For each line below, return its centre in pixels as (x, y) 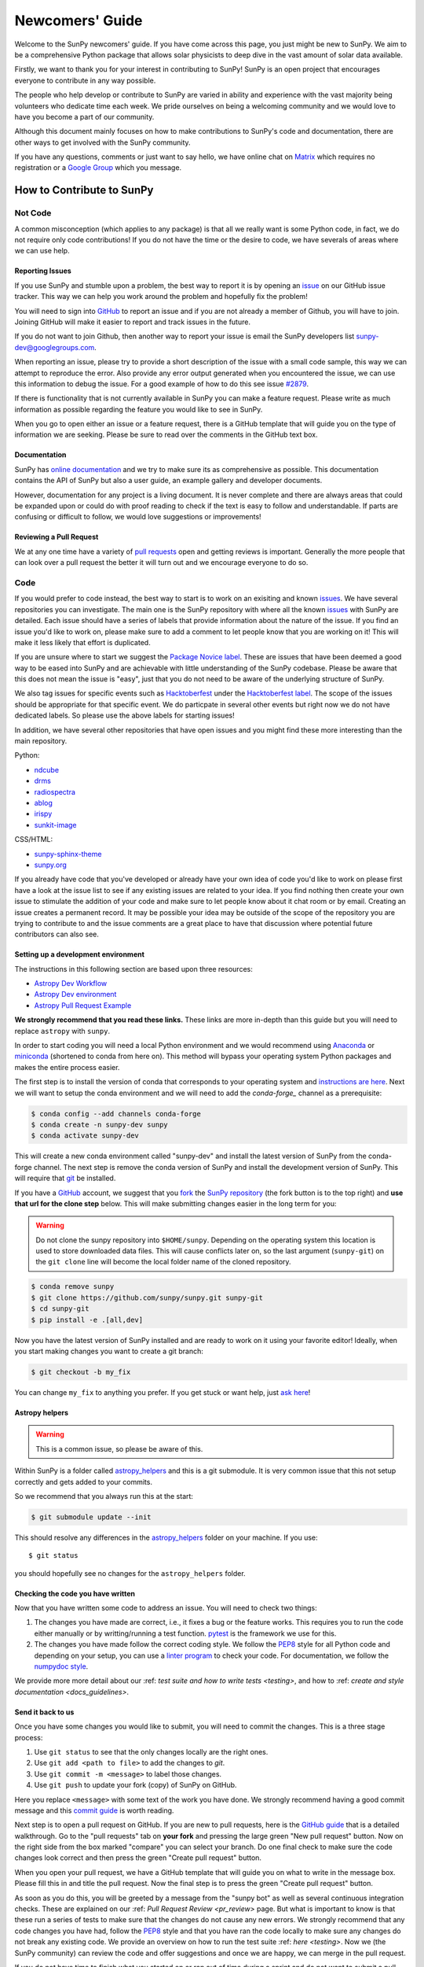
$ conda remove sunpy (73, 1287)
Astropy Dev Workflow (71, 984)
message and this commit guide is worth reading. (94, 1810)
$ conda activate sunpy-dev (85, 1136)
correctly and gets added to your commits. (84, 1482)
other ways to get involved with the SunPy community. (103, 142)
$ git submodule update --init (91, 1517)
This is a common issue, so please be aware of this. (119, 1448)
